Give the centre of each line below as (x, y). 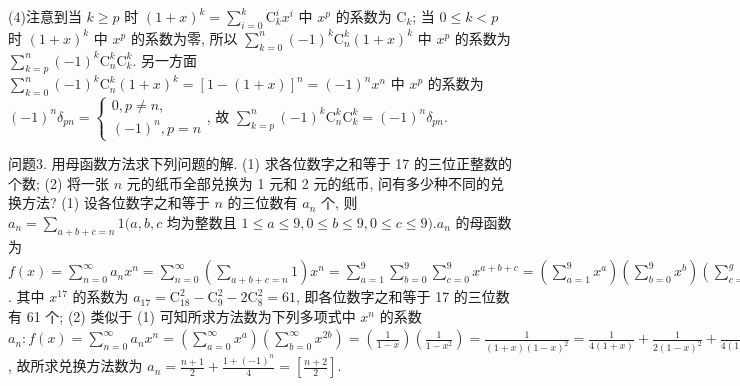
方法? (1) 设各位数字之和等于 (115, 202)
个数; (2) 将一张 (59, 182)
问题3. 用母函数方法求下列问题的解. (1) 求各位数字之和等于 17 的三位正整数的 (260, 163)
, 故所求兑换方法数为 (75, 365)
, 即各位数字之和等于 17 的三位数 (402, 296)
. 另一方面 (165, 59)
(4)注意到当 (45, 16)
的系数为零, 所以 (184, 37)
